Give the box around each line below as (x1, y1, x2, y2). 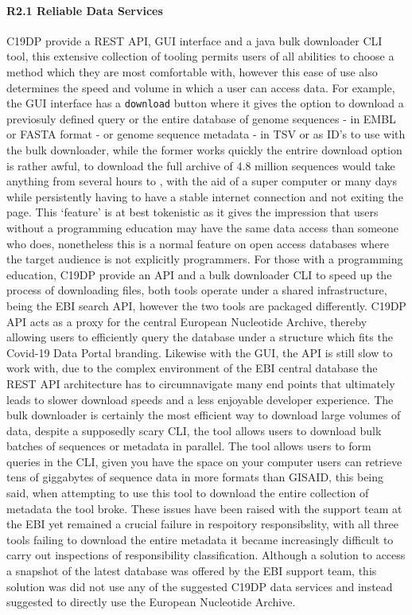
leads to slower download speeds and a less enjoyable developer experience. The (6, 391, 394, 407)
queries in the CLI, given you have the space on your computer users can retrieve (6, 453, 402, 469)
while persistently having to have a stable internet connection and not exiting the (6, 188, 403, 204)
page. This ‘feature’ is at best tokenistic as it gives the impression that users (6, 204, 379, 220)
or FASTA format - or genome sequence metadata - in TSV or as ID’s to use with (6, 126, 406, 142)
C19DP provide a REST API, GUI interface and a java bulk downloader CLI (6, 32, 383, 49)
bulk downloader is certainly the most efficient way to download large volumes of (6, 407, 401, 423)
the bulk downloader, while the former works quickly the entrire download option (6, 142, 402, 158)
